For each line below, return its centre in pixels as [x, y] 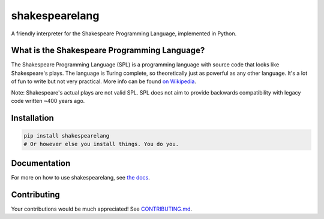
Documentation [41, 163]
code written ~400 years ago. [48, 101]
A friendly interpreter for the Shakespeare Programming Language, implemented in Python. [124, 34]
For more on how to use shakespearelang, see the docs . [80, 177]
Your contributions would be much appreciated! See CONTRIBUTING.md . [101, 209]
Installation [32, 118]
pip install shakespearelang [67, 136]
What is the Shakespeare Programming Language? [108, 51]
